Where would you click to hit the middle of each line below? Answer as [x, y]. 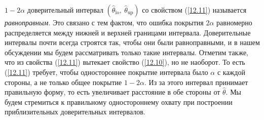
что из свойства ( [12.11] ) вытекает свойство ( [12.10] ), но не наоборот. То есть [125, 62]
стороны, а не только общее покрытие [63, 82]
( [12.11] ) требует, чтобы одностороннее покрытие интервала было [106, 72]
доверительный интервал [65, 10]
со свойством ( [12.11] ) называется [194, 10]
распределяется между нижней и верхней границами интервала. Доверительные [128, 32]
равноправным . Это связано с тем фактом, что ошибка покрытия [104, 22]
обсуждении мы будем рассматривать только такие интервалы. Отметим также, [126, 52]
